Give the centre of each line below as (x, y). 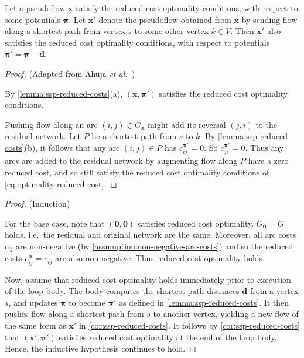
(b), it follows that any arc (72, 147)
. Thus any (264, 147)
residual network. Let (43, 136)
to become (87, 302)
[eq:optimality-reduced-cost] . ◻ (61, 183)
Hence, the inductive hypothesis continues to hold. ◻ (100, 348)
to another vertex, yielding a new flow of (226, 314)
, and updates (33, 302)
